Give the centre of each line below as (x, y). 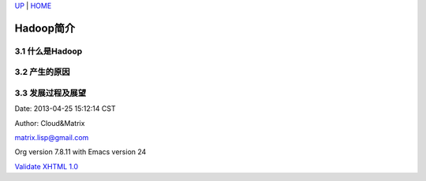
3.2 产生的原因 (42, 72)
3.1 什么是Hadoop (49, 51)
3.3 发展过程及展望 (50, 93)
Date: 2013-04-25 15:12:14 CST (65, 109)
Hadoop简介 (45, 28)
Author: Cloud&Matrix (50, 123)
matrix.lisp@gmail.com (52, 138)
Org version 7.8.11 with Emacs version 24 (80, 152)
